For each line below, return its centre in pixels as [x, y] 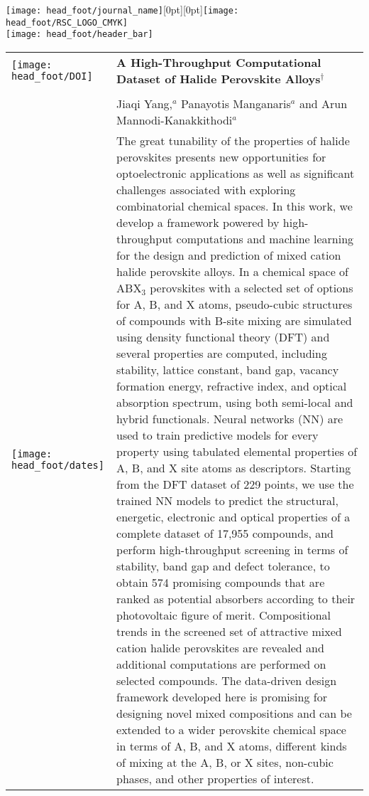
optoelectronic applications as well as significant [236, 173]
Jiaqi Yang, [144, 103]
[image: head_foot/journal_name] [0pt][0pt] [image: [122, 9]
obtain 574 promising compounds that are [221, 582]
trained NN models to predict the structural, [227, 500]
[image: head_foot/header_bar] [79, 35]
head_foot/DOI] [52, 76]
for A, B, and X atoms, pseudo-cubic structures [235, 304]
